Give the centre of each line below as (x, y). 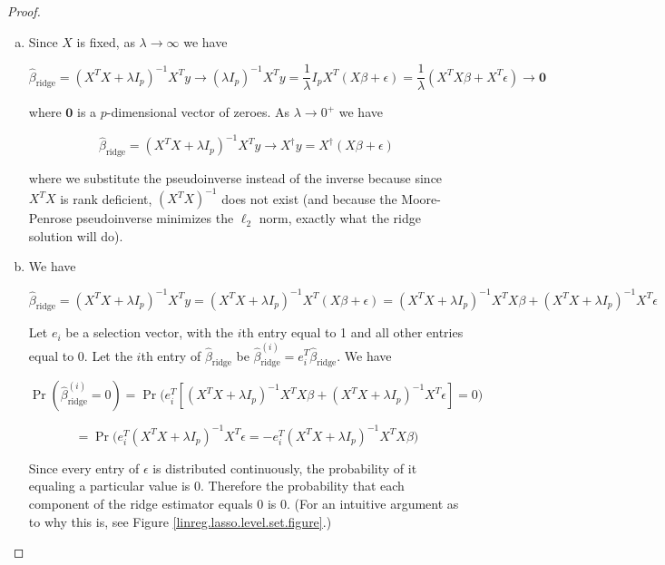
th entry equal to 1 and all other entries (352, 332)
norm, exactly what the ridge (340, 218)
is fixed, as (106, 41)
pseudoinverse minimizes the (155, 218)
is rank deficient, (106, 198)
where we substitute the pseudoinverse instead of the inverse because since (235, 178)
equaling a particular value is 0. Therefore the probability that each (216, 486)
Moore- (421, 198)
